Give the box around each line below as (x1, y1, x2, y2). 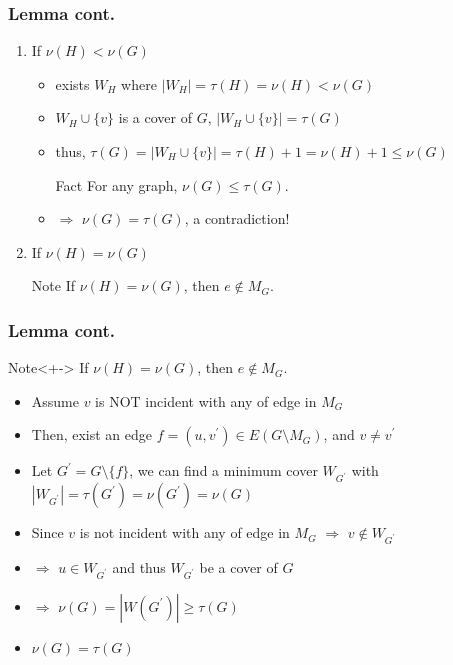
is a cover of (118, 107, 192, 128)
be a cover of (199, 556, 278, 577)
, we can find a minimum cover (129, 460, 318, 481)
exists (55, 73, 90, 94)
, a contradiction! (184, 208, 290, 229)
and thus (112, 556, 166, 577)
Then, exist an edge (31, 424, 153, 445)
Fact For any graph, (55, 174, 178, 195)
